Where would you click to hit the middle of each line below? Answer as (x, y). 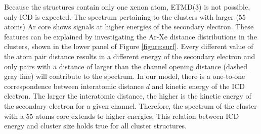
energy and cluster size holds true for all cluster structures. (95, 126)
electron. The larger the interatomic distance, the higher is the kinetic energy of (128, 96)
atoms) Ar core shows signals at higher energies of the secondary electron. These (129, 27)
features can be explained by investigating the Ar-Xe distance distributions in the (130, 36)
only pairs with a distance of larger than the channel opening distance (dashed (126, 66)
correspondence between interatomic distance (74, 86)
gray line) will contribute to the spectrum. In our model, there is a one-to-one (125, 76)
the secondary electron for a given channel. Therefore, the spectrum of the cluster (130, 105)
